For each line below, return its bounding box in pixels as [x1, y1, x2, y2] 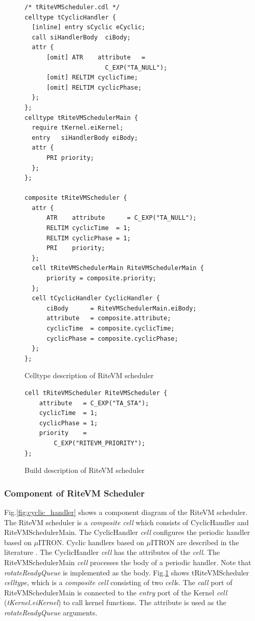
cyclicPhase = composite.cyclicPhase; [46, 335, 178, 342]
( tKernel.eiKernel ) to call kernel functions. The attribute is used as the [4, 597, 226, 608]
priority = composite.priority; [46, 275, 156, 282]
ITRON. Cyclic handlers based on [38, 536, 145, 547]
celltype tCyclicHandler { [25, 13, 116, 21]
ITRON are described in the [151, 536, 239, 547]
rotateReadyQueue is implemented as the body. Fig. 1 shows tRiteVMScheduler [4, 567, 249, 577]
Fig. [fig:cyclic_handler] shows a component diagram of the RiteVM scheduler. [4, 506, 248, 517]
